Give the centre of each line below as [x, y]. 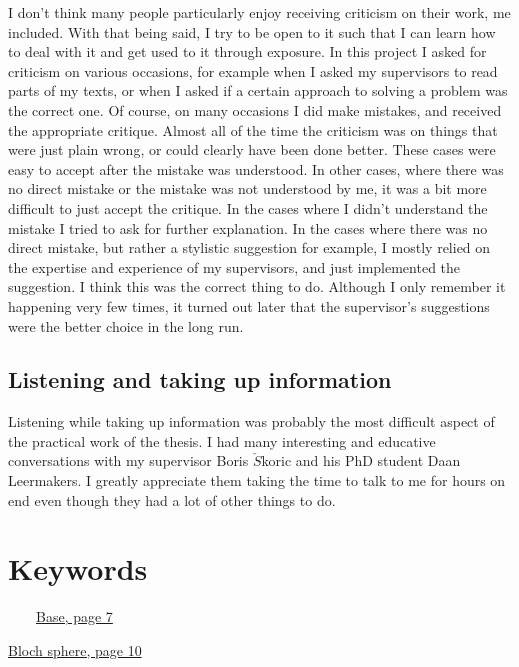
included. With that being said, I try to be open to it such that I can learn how [252, 31]
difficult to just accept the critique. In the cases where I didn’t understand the [248, 207]
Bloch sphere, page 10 [75, 649]
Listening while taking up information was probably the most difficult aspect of [251, 421]
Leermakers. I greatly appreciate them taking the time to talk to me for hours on [257, 480]
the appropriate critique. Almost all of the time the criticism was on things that [253, 129]
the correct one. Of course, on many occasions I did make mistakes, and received [255, 109]
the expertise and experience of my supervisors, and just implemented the [234, 266]
